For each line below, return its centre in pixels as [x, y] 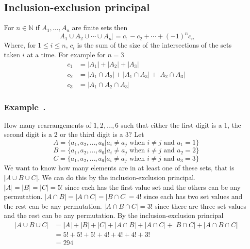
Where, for [20, 45]
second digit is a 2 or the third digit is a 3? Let [74, 134]
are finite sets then [100, 27]
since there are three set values [200, 206]
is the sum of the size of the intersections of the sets [154, 45]
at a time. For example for [66, 54]
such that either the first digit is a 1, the [181, 124]
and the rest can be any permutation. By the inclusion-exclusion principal [114, 215]
